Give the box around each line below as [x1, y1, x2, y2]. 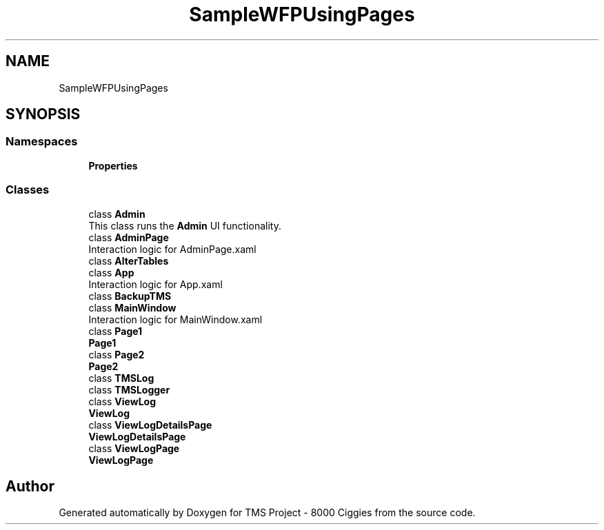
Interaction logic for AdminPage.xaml [88, 243, 256, 255]
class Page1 [88, 325, 143, 337]
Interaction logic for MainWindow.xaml [88, 313, 263, 325]
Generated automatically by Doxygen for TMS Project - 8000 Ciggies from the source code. [59, 507, 476, 519]
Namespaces [6, 134, 78, 149]
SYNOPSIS [6, 105, 81, 123]
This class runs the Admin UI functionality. [88, 219, 281, 232]
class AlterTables [88, 254, 169, 267]
